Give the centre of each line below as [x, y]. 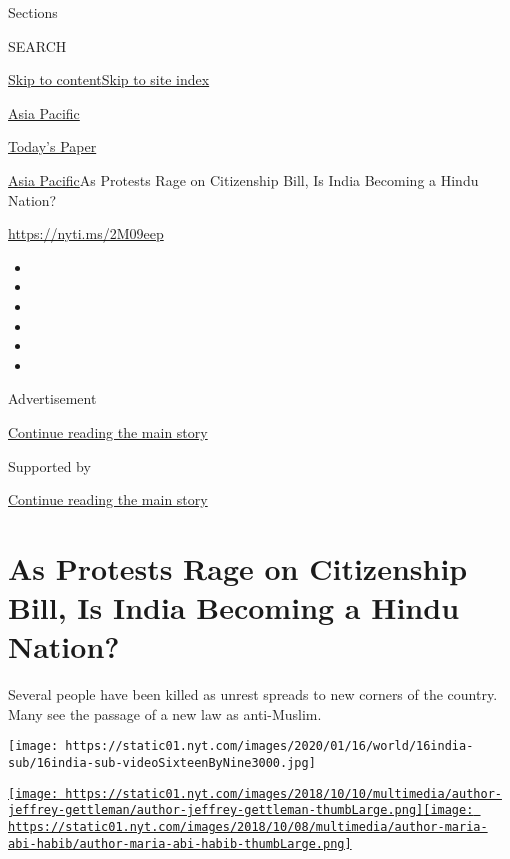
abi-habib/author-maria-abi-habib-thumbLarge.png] [180, 843]
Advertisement [52, 398]
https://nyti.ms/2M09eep [86, 233]
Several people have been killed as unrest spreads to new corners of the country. [253, 694]
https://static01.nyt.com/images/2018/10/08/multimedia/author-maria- [248, 827]
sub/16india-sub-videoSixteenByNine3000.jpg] [162, 763]
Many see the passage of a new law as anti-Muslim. [165, 713]
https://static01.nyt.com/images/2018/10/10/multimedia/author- [283, 793]
